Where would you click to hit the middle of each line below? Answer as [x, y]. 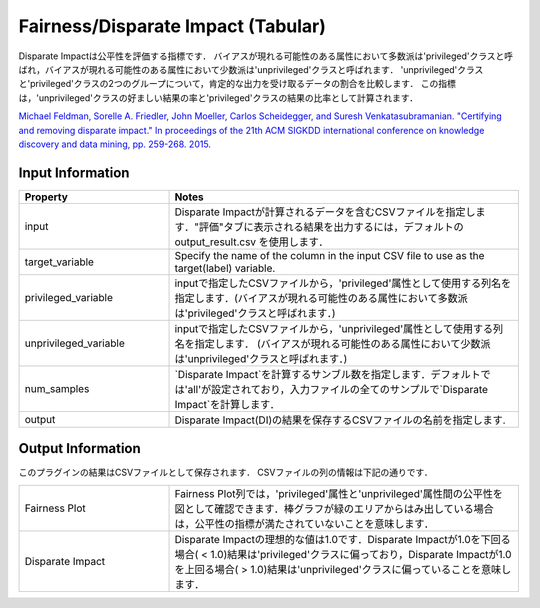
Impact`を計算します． [227, 404]
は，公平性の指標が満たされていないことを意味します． [304, 523]
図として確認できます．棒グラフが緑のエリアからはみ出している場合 [334, 508]
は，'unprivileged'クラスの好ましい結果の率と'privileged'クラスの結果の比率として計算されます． [218, 97]
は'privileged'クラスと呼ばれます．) [255, 313]
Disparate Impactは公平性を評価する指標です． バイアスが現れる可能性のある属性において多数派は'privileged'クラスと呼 [266, 56]
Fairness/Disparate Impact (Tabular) [172, 26]
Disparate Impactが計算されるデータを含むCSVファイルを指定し [325, 212]
